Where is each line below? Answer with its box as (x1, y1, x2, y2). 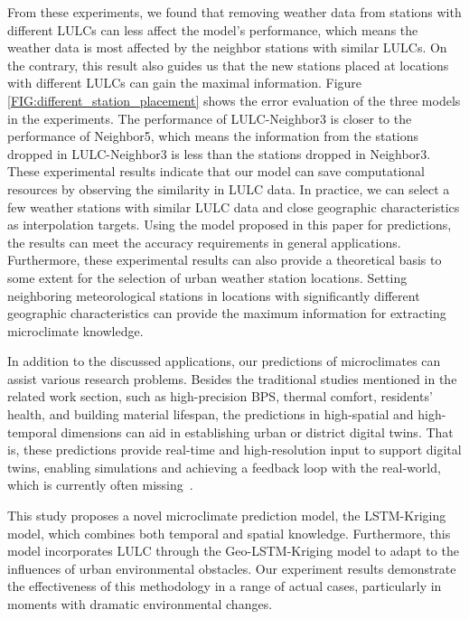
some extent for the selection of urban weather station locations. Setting (7, 267, 408, 286)
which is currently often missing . (7, 475, 193, 494)
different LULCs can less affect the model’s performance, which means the (7, 20, 418, 39)
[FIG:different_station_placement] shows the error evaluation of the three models (7, 90, 461, 109)
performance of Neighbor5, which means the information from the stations (7, 127, 419, 145)
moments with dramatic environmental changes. (7, 595, 273, 613)
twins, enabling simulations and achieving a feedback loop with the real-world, (7, 457, 441, 476)
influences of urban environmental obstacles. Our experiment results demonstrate (7, 558, 456, 577)
